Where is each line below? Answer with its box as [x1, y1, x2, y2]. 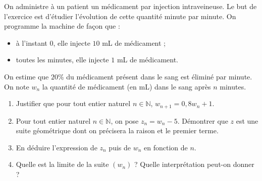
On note [4, 81, 29, 92]
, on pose [111, 115, 139, 126]
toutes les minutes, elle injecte [16, 54, 109, 65]
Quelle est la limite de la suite [16, 159, 109, 169]
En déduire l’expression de [16, 142, 97, 152]
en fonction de [144, 142, 188, 152]
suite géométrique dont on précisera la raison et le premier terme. [16, 125, 219, 136]
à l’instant [16, 37, 47, 48]
